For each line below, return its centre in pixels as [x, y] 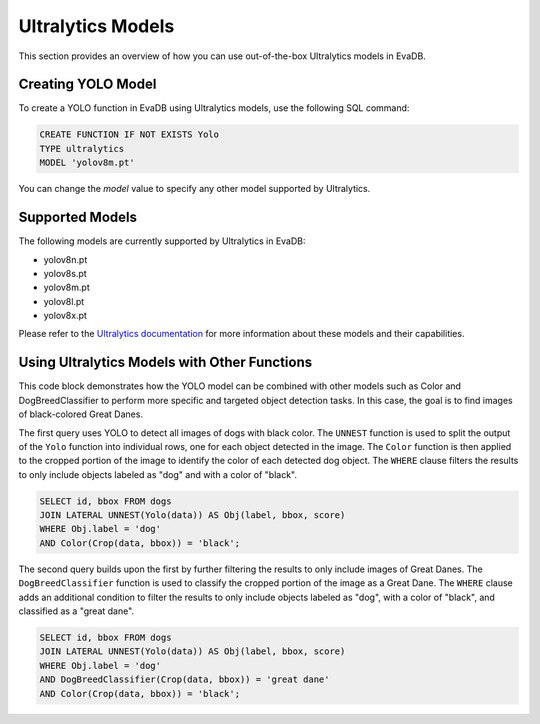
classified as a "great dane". [76, 611]
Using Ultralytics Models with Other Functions [165, 362]
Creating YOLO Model [87, 84]
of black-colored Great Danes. [81, 414]
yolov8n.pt [65, 259]
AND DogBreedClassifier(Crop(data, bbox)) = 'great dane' [184, 679]
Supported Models [77, 217]
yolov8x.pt [65, 316]
